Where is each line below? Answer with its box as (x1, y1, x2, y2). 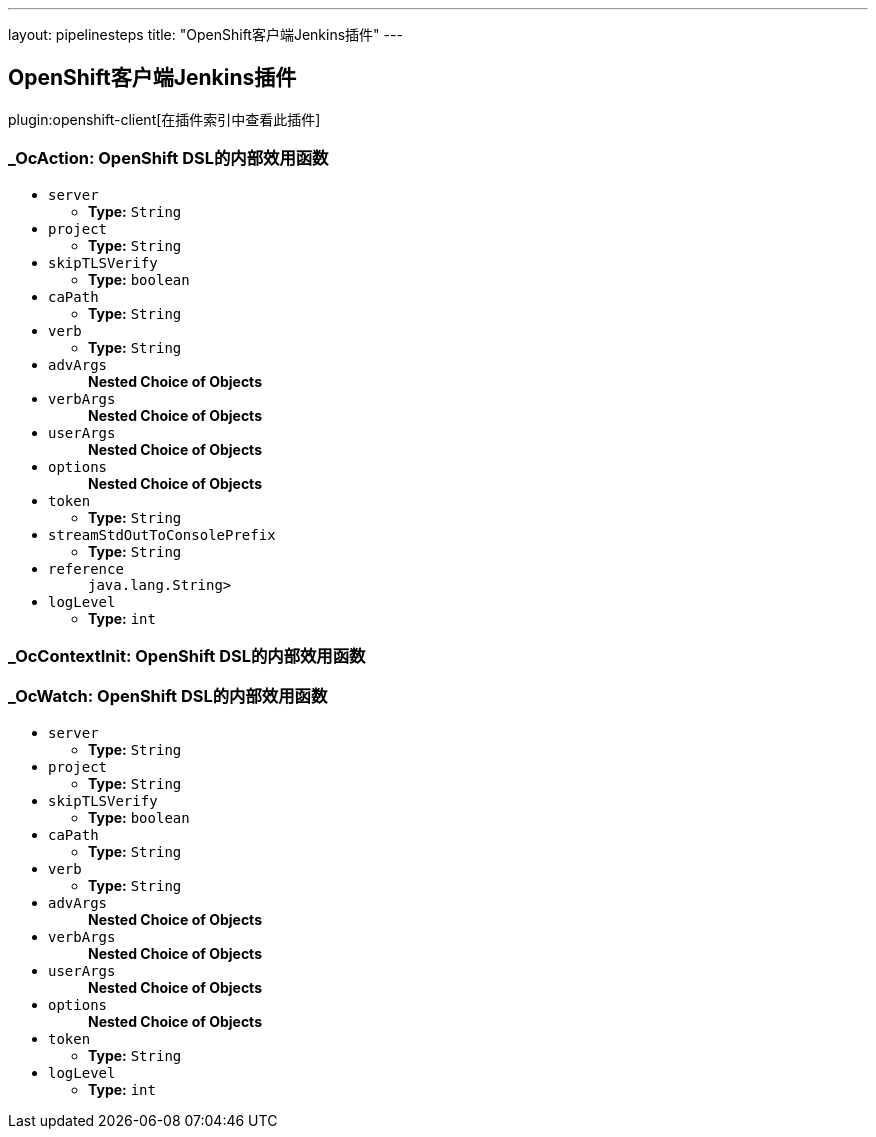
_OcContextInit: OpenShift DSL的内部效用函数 (8, 645, 366, 666)
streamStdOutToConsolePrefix (48, 526, 276, 543)
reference (48, 560, 124, 577)
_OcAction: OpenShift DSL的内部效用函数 (8, 148, 329, 169)
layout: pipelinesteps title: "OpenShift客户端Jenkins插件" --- (8, 26, 403, 43)
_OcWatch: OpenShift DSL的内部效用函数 (8, 686, 328, 707)
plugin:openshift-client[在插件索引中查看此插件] (8, 110, 321, 128)
